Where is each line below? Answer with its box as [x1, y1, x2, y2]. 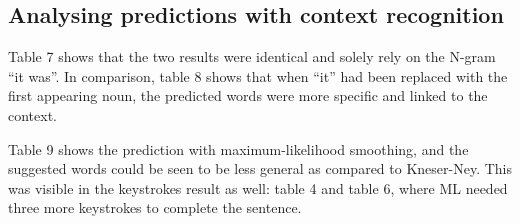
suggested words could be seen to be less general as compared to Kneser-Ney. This [8, 158, 512, 179]
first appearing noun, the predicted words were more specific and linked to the [8, 85, 488, 106]
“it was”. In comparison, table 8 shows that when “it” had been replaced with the [8, 65, 508, 86]
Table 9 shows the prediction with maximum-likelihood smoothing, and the [8, 138, 469, 159]
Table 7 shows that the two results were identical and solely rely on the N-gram [8, 46, 496, 67]
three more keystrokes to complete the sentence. [8, 197, 302, 218]
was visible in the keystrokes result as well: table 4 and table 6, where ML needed [8, 177, 508, 198]
